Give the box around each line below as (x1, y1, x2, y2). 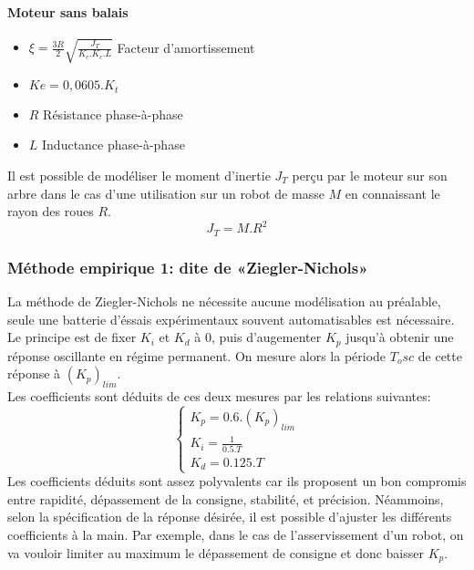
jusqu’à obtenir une (345, 327, 454, 347)
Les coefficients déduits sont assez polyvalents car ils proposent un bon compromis (7, 472, 467, 491)
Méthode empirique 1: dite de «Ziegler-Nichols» (7, 255, 368, 278)
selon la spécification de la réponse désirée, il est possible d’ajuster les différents (7, 507, 452, 526)
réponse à (7, 364, 61, 383)
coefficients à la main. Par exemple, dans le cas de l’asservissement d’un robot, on (7, 525, 464, 544)
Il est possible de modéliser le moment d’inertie (7, 165, 271, 184)
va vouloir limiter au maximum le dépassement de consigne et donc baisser (7, 543, 425, 562)
